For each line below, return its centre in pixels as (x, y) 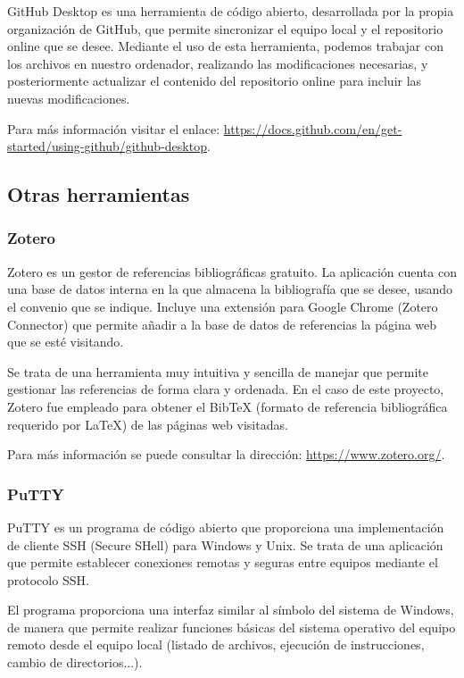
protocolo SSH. (48, 579)
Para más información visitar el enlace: (114, 128)
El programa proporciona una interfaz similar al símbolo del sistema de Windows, (231, 610)
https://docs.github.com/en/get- (313, 128)
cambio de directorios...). (75, 662)
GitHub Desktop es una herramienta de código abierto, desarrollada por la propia (231, 11)
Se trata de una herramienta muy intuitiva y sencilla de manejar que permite (218, 371)
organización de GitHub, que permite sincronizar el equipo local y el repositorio (225, 28)
